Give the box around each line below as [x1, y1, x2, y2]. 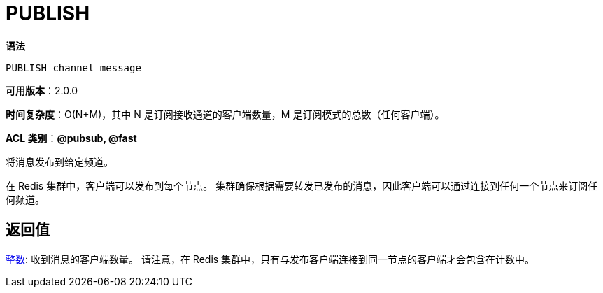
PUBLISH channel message [6, 62, 141, 73]
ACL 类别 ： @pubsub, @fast [6, 131, 137, 144]
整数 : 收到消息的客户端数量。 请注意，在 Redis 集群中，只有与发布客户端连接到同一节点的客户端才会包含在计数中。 [6, 252, 535, 265]
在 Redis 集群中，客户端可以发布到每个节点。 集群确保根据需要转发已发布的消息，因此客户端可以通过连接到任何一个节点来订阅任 [6, 179, 598, 192]
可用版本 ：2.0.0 [6, 84, 78, 97]
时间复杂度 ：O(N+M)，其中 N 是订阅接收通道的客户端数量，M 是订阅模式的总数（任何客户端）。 [6, 108, 445, 120]
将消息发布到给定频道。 [6, 155, 113, 168]
